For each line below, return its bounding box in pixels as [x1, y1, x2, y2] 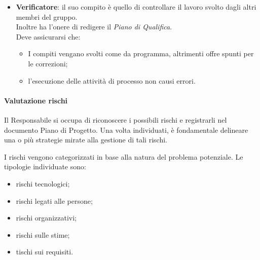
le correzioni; [28, 58, 68, 68]
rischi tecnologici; [16, 178, 70, 189]
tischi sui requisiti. [16, 246, 73, 257]
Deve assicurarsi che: [16, 31, 81, 42]
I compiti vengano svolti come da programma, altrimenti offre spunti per [28, 48, 254, 59]
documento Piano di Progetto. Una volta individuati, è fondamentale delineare [4, 124, 248, 135]
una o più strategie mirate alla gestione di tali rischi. [4, 134, 167, 145]
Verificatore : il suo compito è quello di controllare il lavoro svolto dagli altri [16, 2, 256, 12]
